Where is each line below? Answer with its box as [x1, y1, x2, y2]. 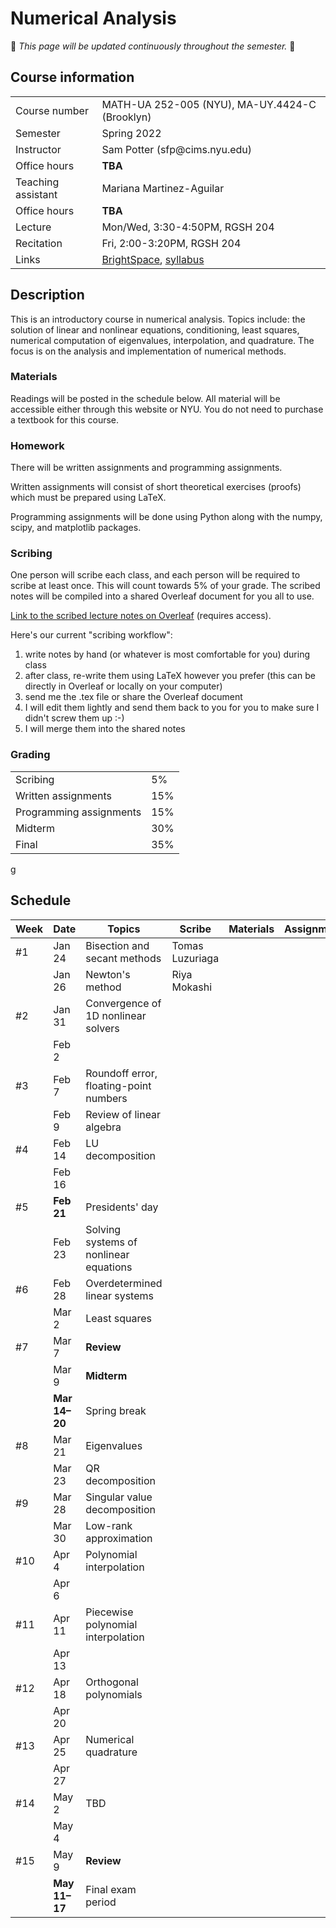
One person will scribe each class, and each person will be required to [10, 569, 301, 581]
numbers [85, 1091, 128, 1105]
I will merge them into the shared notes [24, 723, 186, 735]
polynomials [85, 1687, 143, 1701]
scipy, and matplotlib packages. [10, 522, 142, 534]
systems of [85, 1235, 138, 1249]
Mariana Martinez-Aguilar [101, 181, 225, 195]
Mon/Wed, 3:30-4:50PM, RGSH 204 [101, 220, 275, 234]
